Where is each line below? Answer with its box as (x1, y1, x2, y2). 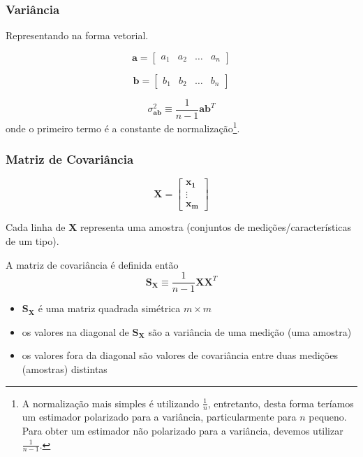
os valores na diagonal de (22, 324, 129, 339)
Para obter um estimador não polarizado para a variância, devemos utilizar (22, 423, 343, 437)
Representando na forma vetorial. (6, 28, 149, 43)
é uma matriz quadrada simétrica (38, 301, 181, 316)
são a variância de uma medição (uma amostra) (148, 324, 352, 339)
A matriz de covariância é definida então (6, 257, 179, 272)
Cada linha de (6, 220, 66, 234)
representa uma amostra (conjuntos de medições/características (80, 220, 352, 234)
